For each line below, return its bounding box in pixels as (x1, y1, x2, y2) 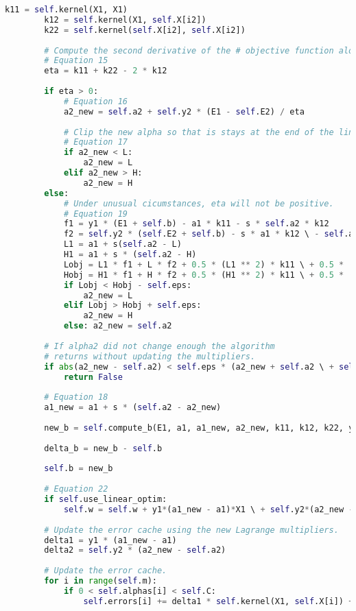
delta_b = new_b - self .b (44, 443, 163, 453)
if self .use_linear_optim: (44, 494, 167, 504)
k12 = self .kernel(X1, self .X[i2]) (44, 14, 206, 25)
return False (63, 372, 123, 382)
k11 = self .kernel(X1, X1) (5, 5, 128, 14)
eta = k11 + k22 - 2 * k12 (44, 66, 167, 76)
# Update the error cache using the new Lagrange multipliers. (44, 525, 339, 535)
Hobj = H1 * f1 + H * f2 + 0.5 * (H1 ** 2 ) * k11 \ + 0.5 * (63, 269, 344, 280)
